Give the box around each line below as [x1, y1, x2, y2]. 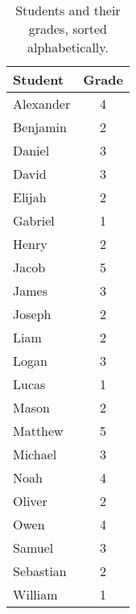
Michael [13, 445, 57, 463]
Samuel [13, 538, 54, 557]
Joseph [13, 305, 52, 323]
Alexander [13, 94, 71, 113]
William [13, 585, 58, 604]
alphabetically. [27, 38, 109, 56]
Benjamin [13, 118, 67, 136]
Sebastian [13, 562, 67, 580]
